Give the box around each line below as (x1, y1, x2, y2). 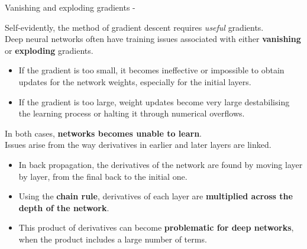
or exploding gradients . (5, 44, 93, 56)
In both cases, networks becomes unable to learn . (5, 127, 202, 139)
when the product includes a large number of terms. (18, 232, 207, 245)
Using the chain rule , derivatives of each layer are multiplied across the (18, 190, 293, 202)
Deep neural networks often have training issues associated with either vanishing (5, 33, 301, 45)
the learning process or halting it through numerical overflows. (18, 107, 245, 119)
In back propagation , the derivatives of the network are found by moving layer (18, 158, 303, 170)
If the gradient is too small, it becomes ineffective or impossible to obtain (18, 64, 285, 76)
